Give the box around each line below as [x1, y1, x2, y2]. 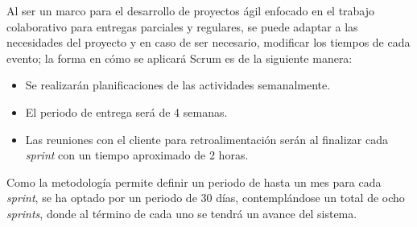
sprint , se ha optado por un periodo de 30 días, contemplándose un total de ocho [6, 189, 405, 206]
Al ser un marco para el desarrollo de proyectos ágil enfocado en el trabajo [6, 2, 375, 19]
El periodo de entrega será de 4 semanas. [25, 103, 228, 120]
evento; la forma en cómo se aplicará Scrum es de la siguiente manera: [6, 49, 353, 66]
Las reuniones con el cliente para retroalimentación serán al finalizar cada [25, 130, 388, 147]
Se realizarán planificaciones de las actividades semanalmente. [25, 76, 331, 93]
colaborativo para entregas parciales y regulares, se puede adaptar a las [6, 18, 358, 35]
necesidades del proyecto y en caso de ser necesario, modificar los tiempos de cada [6, 34, 411, 51]
